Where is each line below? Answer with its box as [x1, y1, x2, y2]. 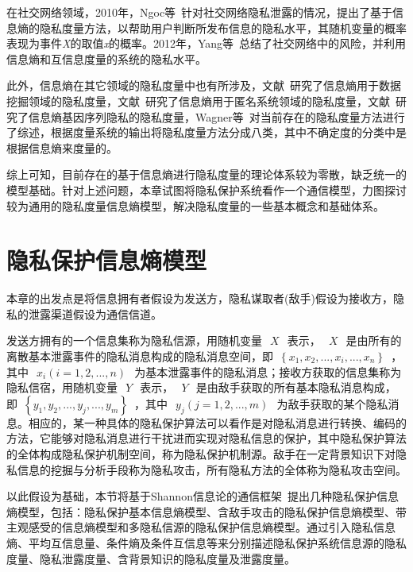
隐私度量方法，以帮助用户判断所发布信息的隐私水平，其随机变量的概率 [39, 19, 407, 36]
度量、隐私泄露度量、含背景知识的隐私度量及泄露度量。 [6, 550, 295, 566]
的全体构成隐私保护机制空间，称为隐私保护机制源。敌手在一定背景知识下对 [6, 446, 396, 462]
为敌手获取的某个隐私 [276, 395, 388, 412]
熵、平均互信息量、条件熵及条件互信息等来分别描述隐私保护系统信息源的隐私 [6, 534, 407, 551]
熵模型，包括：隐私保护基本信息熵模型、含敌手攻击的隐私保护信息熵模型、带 [6, 503, 407, 520]
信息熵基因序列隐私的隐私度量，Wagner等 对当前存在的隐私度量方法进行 [28, 108, 405, 125]
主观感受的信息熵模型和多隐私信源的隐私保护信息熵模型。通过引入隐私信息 [6, 519, 396, 535]
